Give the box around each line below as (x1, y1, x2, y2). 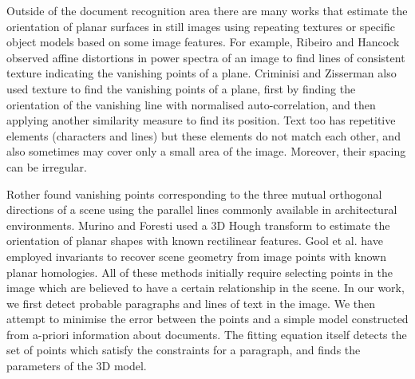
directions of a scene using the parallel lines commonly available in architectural (6, 201, 397, 218)
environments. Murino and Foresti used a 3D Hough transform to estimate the (6, 216, 390, 233)
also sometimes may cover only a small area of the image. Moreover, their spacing (6, 143, 406, 160)
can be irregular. (6, 158, 87, 175)
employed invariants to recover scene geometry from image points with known (6, 247, 386, 264)
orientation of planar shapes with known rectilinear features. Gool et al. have (6, 232, 383, 249)
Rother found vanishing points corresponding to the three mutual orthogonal (6, 185, 382, 202)
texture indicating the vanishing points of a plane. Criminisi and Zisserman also (6, 65, 397, 81)
